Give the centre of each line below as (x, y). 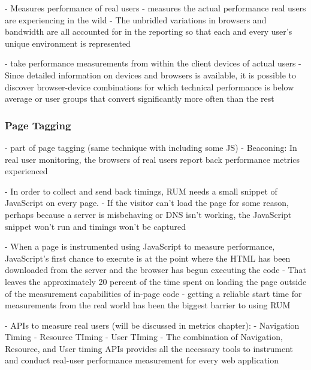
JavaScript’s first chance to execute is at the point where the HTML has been (148, 258)
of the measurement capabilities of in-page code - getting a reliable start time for (153, 293)
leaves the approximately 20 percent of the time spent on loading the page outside (156, 281)
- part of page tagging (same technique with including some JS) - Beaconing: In (151, 147)
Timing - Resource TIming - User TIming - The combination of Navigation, (144, 337)
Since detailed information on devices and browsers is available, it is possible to (150, 75)
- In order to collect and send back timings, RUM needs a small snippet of (141, 191)
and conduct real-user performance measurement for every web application (142, 360)
